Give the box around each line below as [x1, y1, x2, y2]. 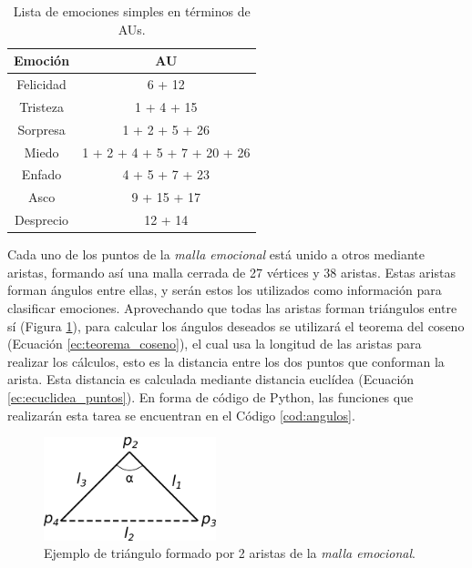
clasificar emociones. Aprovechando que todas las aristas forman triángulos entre [7, 298, 457, 317]
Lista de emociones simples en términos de [13, 2, 251, 20]
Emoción [14, 51, 70, 70]
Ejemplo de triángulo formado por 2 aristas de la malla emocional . [44, 543, 416, 563]
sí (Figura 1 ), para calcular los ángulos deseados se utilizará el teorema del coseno [7, 316, 465, 335]
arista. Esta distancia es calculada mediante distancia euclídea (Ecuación [7, 370, 415, 389]
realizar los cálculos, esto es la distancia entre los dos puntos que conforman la [7, 351, 445, 370]
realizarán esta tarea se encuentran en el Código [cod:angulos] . [7, 405, 355, 424]
